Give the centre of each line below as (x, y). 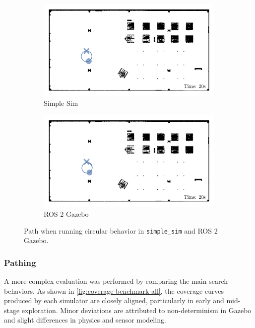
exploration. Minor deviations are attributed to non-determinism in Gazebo (136, 310)
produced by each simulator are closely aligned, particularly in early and (114, 300)
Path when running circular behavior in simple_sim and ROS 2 (121, 230)
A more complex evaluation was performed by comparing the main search (116, 281)
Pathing (20, 262)
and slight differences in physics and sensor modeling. (85, 320)
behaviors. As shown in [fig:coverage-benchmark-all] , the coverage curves (114, 290)
